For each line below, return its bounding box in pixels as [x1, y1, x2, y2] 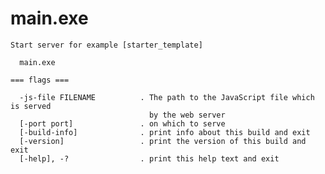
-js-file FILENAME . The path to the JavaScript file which [19, 92, 315, 102]
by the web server [148, 110, 226, 120]
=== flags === [10, 75, 70, 85]
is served [10, 101, 52, 111]
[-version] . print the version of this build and [19, 136, 307, 146]
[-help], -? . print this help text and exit [19, 153, 280, 164]
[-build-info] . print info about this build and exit [19, 127, 311, 137]
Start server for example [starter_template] [10, 40, 203, 50]
